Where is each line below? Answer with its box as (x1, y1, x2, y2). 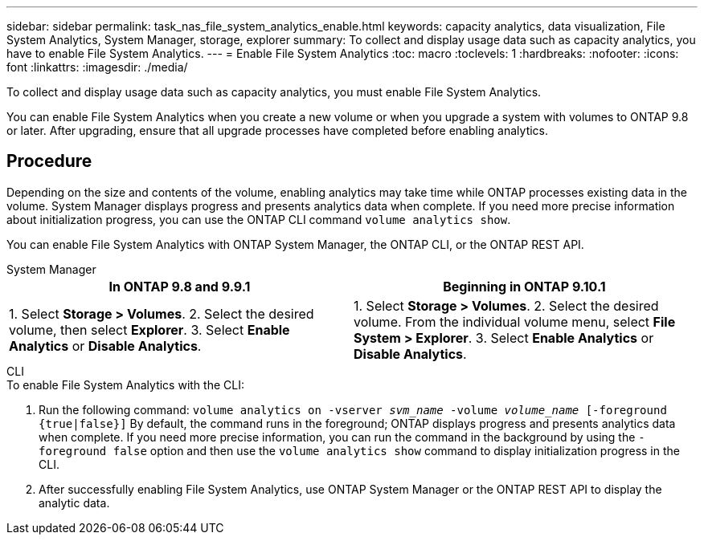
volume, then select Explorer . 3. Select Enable (9, 321, 290, 338)
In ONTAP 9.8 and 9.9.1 (108, 278, 251, 295)
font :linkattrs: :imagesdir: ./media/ (6, 60, 188, 74)
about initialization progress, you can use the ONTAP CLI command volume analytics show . (6, 212, 511, 226)
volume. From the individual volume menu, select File (354, 313, 676, 330)
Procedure (6, 151, 92, 172)
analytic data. (39, 495, 110, 510)
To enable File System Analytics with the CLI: (6, 377, 244, 392)
